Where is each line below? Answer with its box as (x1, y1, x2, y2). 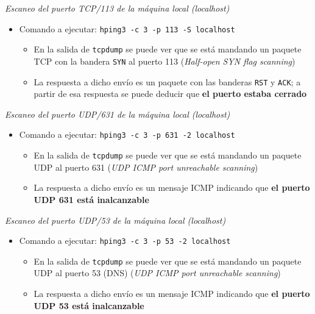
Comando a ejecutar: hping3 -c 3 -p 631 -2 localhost (19, 128, 235, 141)
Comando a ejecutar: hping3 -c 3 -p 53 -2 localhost (19, 234, 231, 247)
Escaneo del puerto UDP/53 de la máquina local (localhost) (5, 213, 226, 226)
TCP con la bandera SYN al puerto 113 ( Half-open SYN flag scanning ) (34, 54, 296, 67)
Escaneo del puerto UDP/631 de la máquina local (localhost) (5, 107, 230, 120)
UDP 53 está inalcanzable (34, 299, 144, 312)
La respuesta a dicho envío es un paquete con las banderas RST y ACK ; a (34, 75, 301, 88)
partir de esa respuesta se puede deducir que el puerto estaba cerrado (34, 87, 307, 100)
